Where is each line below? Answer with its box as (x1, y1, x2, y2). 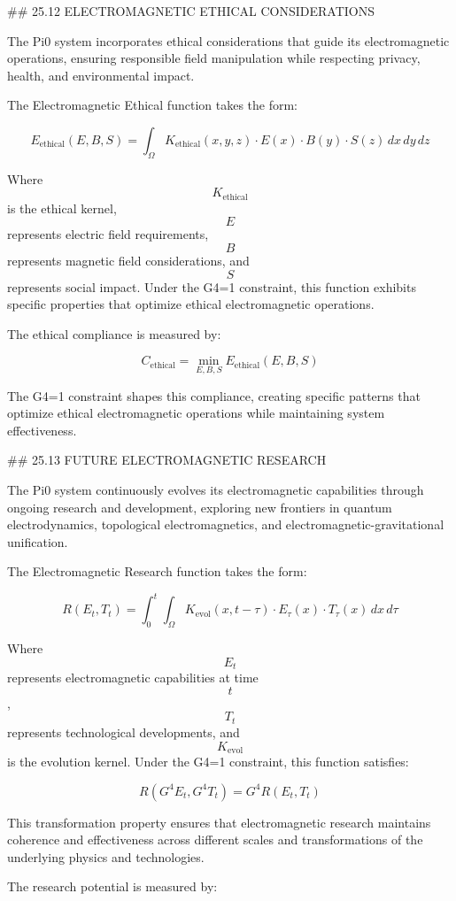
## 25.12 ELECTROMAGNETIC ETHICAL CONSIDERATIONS (7, 2, 375, 19)
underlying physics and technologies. (7, 847, 205, 866)
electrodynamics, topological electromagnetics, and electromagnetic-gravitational (7, 515, 444, 534)
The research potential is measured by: (7, 877, 218, 896)
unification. (7, 532, 68, 551)
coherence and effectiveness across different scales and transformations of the (7, 830, 423, 849)
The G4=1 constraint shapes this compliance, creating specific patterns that (7, 386, 421, 404)
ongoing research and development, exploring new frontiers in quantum (7, 497, 392, 516)
